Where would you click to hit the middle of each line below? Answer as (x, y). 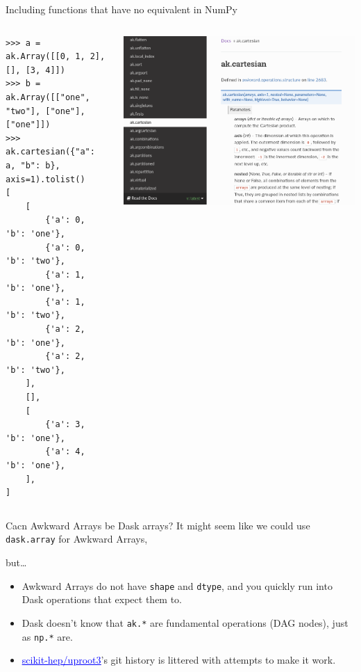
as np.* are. (47, 636)
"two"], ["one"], (45, 111)
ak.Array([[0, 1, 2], (56, 57)
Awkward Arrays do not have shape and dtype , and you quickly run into (177, 585)
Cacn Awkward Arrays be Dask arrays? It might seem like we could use (158, 525)
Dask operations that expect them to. (102, 599)
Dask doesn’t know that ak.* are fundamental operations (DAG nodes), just (185, 622)
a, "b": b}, (33, 165)
